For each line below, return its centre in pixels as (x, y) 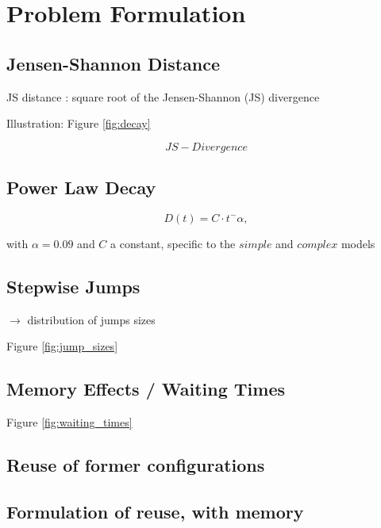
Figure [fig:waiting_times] (69, 422)
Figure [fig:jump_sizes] (62, 346)
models (358, 243)
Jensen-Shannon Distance (114, 63)
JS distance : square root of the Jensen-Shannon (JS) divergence (163, 96)
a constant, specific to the (173, 243)
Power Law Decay (81, 187)
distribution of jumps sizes (91, 319)
